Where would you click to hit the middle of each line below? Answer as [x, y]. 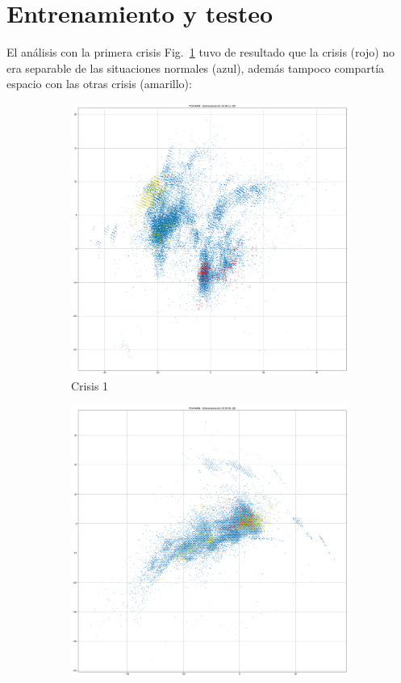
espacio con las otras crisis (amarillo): [99, 84]
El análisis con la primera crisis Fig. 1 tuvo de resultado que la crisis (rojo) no [201, 52]
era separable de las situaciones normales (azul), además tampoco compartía [196, 67]
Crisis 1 [90, 386]
